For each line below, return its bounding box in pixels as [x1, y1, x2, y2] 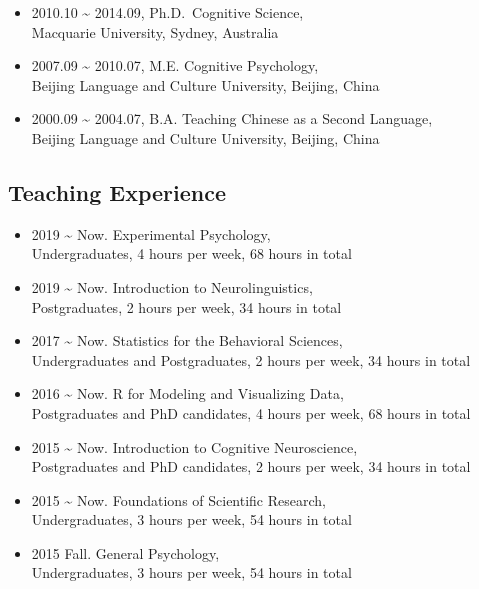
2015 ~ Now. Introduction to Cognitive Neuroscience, [31, 436, 358, 457]
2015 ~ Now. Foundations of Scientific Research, [31, 489, 326, 510]
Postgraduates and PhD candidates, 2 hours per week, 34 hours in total [31, 456, 471, 477]
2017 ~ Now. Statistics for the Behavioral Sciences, [31, 330, 343, 351]
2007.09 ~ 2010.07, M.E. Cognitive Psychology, [31, 55, 319, 76]
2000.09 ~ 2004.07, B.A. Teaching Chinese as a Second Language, [31, 108, 433, 129]
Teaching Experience [8, 176, 227, 207]
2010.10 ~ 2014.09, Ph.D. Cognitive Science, [31, 2, 304, 22]
